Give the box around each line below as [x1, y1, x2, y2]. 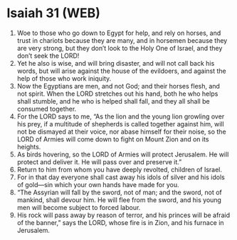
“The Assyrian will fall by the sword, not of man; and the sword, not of [16, 188, 222, 196]
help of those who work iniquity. [16, 74, 112, 83]
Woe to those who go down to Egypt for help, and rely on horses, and [16, 29, 221, 37]
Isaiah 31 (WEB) [6, 5, 101, 21]
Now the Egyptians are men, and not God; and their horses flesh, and [16, 81, 220, 90]
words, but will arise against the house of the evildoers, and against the [16, 66, 227, 75]
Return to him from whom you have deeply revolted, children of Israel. [16, 165, 222, 174]
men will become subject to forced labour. [16, 203, 141, 211]
